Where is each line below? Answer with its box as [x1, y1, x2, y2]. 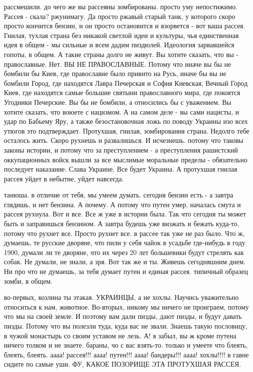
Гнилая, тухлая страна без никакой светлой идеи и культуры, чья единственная [4, 30, 239, 40]
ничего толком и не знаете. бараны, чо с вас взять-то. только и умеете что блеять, [4, 340, 248, 350]
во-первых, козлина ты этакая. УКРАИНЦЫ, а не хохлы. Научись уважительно [4, 292, 239, 302]
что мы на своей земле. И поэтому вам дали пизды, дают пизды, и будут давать [4, 311, 242, 321]
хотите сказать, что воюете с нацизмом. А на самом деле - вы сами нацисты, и [4, 106, 239, 117]
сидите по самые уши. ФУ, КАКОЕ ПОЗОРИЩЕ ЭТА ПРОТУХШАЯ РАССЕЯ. [4, 359, 241, 369]
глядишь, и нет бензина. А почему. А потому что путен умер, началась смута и [4, 199, 241, 209]
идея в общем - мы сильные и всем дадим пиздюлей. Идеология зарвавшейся [4, 39, 234, 50]
